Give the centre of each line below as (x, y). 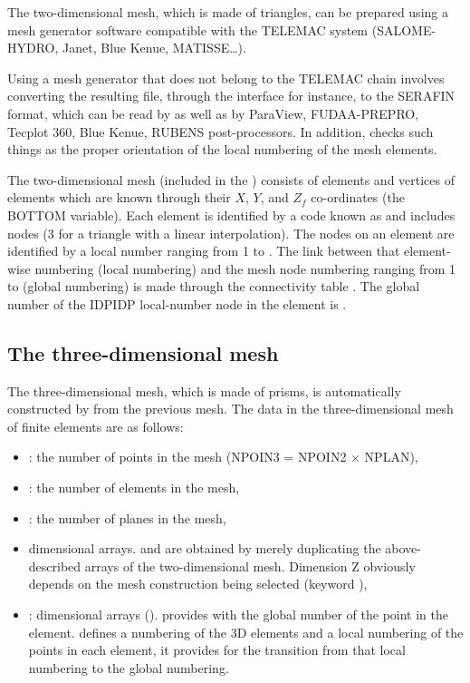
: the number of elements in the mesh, (134, 488)
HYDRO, (33, 48)
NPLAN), (391, 457)
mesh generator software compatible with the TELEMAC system (188, 29)
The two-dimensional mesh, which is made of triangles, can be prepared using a (228, 12)
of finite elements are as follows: (96, 426)
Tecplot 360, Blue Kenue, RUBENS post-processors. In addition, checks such (221, 131)
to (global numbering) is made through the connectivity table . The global (214, 286)
